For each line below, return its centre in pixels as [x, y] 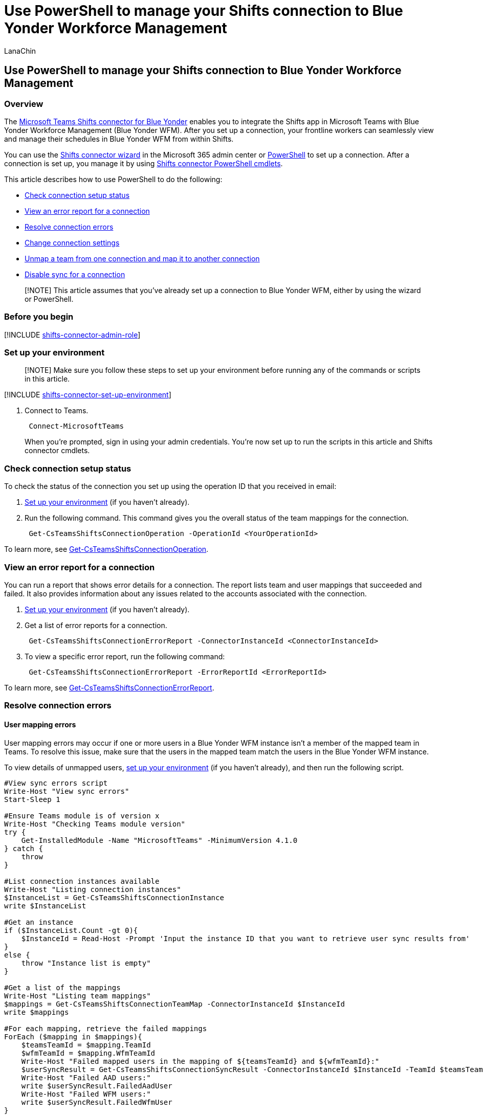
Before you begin [39, 317]
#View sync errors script [56, 783]
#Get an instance [39, 922]
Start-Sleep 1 [32, 799]
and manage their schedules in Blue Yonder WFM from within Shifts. [119, 139]
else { [17, 955]
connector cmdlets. [57, 451]
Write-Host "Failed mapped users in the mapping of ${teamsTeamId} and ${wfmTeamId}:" [200, 1061]
